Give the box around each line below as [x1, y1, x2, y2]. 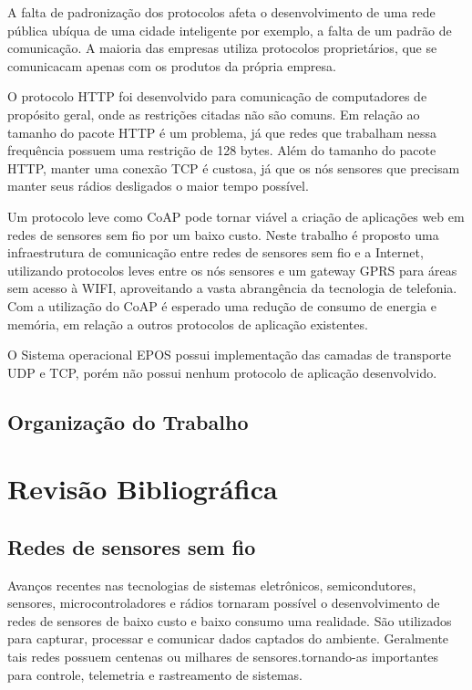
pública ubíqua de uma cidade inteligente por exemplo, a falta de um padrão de [7, 20, 452, 39]
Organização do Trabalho [7, 407, 249, 435]
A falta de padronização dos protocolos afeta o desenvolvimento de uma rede [7, 3, 436, 21]
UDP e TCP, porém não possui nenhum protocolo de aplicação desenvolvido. [7, 362, 437, 382]
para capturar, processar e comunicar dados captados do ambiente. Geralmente [7, 629, 449, 648]
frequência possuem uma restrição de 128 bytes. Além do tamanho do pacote [7, 141, 436, 160]
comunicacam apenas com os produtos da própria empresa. [7, 56, 336, 75]
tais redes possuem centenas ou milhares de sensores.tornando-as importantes [7, 647, 439, 666]
